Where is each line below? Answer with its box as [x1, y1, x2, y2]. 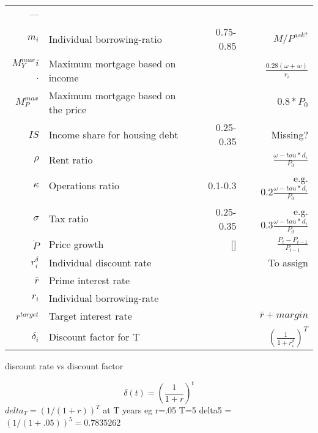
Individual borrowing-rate [48, 290, 159, 305]
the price [48, 102, 87, 116]
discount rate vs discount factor [5, 359, 124, 372]
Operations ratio [48, 178, 119, 193]
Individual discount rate [48, 255, 152, 269]
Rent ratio [48, 152, 93, 167]
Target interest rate [48, 308, 132, 323]
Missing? [271, 127, 308, 141]
